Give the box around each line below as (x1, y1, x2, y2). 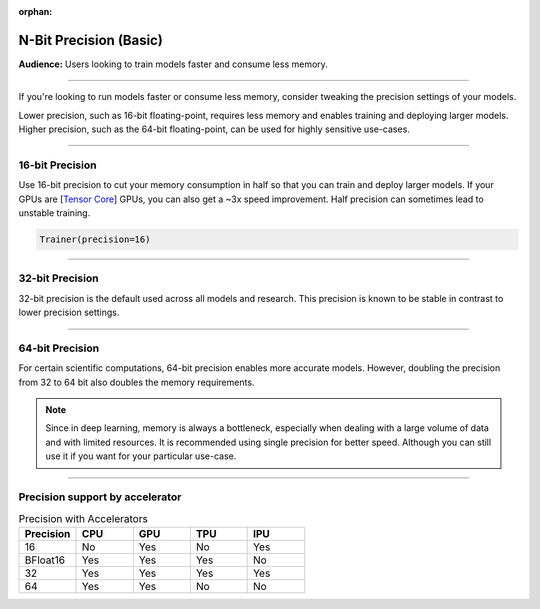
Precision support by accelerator (18, 490, 182, 504)
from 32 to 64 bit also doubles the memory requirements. (18, 376, 255, 388)
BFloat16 (24, 553, 65, 567)
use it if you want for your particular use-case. (45, 450, 237, 462)
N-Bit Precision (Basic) (18, 31, 164, 49)
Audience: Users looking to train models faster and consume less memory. (18, 58, 329, 70)
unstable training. (18, 207, 91, 219)
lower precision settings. (18, 306, 120, 319)
